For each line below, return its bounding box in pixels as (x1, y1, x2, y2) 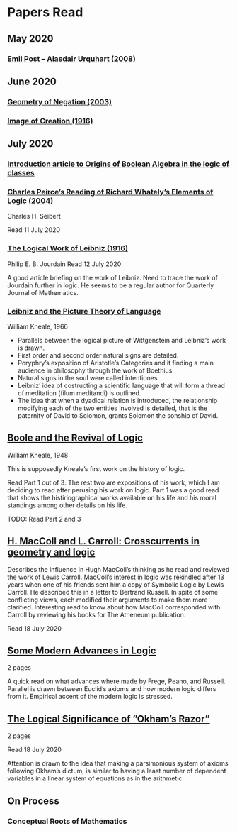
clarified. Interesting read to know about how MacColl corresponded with (7, 602, 221, 611)
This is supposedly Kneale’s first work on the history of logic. (7, 464, 185, 473)
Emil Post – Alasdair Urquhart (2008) (7, 54, 136, 64)
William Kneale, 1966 (7, 322, 69, 331)
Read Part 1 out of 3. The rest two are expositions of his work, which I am (7, 478, 221, 487)
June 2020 (7, 75, 57, 87)
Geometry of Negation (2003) (7, 96, 112, 106)
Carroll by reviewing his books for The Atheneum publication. (7, 610, 186, 619)
